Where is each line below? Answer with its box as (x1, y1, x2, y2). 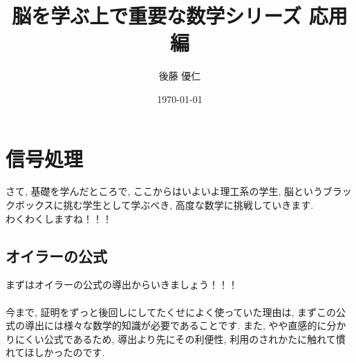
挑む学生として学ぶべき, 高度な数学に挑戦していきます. (63, 198, 314, 212)
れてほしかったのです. (6, 345, 105, 360)
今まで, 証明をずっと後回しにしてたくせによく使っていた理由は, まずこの (6, 304, 336, 319)
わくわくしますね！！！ (6, 211, 112, 225)
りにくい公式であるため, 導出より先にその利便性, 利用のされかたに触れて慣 (6, 331, 346, 346)
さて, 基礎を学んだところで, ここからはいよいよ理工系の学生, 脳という (6, 184, 323, 198)
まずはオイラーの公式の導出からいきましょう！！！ (6, 277, 238, 292)
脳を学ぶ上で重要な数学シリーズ (12, 1, 301, 30)
